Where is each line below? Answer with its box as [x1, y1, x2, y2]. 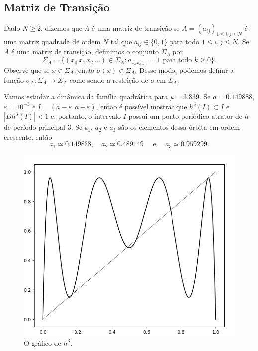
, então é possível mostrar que [96, 101, 187, 111]
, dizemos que [41, 23, 82, 33]
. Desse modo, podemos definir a [135, 65, 234, 75]
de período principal [4, 122, 66, 132]
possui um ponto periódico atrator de [128, 111, 243, 121]
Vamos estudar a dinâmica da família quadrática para [4, 91, 168, 102]
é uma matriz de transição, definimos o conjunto [11, 46, 159, 57]
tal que [110, 36, 132, 46]
